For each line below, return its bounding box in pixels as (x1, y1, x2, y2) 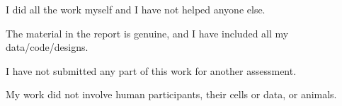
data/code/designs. (6, 40, 89, 54)
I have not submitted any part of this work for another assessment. (6, 63, 297, 78)
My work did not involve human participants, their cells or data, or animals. (6, 87, 337, 102)
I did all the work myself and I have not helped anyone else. (6, 2, 266, 16)
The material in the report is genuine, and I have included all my (6, 25, 289, 40)
